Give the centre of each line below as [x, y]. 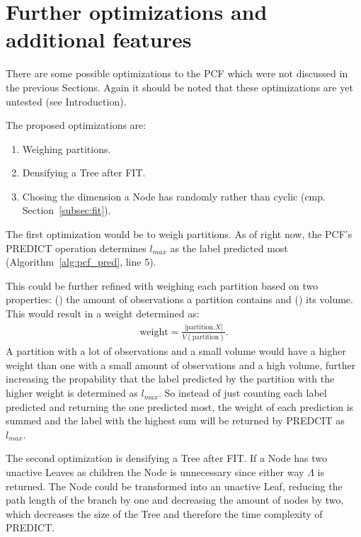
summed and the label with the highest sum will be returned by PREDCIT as [175, 420]
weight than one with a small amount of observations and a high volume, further [181, 364]
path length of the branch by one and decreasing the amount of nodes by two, [175, 500]
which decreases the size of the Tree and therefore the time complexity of [164, 513]
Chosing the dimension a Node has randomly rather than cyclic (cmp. [174, 196]
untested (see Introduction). [66, 101]
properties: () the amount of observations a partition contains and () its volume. [179, 299]
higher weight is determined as [72, 393]
